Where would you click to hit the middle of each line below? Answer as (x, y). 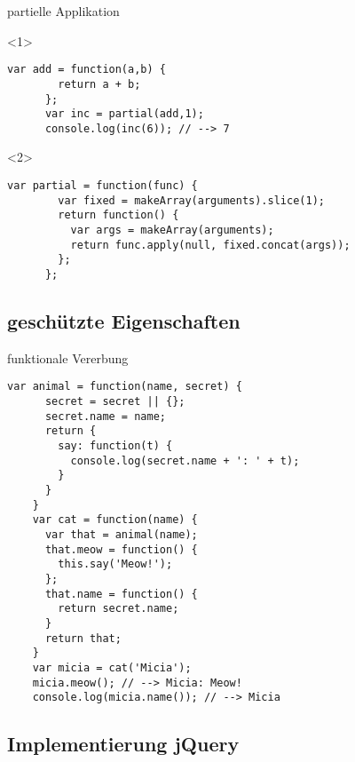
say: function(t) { (115, 446)
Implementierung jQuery (123, 744)
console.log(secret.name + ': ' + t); (185, 460)
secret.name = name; (105, 416)
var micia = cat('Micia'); (112, 667)
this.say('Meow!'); (115, 564)
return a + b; (99, 84)
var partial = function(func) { (103, 186)
